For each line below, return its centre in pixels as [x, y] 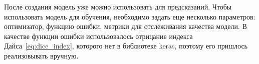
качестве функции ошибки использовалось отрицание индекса [98, 36]
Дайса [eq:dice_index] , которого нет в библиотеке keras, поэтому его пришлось [126, 46]
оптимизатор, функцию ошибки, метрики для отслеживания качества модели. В [125, 26]
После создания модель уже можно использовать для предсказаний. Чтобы [118, 6]
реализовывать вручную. [41, 55]
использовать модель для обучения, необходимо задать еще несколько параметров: [130, 16]
